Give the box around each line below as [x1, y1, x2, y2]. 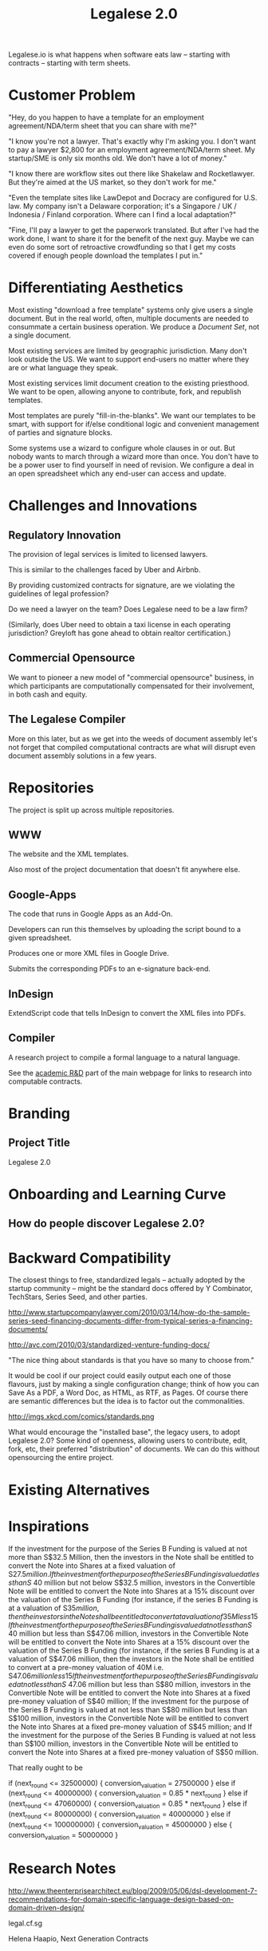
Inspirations [8, 1517, 89, 1535]
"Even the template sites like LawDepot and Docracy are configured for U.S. [8, 193, 258, 203]
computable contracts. [8, 1076, 83, 1086]
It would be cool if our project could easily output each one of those [8, 1371, 231, 1380]
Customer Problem [8, 86, 136, 105]
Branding [8, 1104, 70, 1123]
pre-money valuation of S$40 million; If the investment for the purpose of [8, 1696, 250, 1706]
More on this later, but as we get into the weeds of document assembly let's [8, 733, 258, 743]
